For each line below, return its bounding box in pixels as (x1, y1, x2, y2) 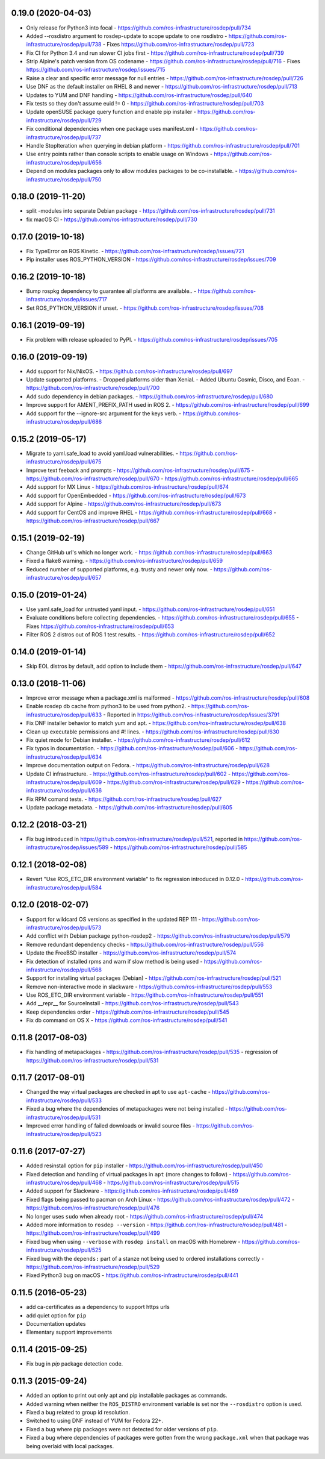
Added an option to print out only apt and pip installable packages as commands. (26, 1392, 227, 1399)
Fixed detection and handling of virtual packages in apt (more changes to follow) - (26, 1170, 232, 1178)
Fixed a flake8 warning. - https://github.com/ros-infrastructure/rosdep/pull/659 (26, 557, 223, 565)
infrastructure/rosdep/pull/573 (26, 924, 102, 931)
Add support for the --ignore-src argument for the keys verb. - (26, 410, 182, 417)
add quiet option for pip (26, 1311, 87, 1319)
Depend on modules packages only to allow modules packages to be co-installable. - (26, 168, 238, 175)
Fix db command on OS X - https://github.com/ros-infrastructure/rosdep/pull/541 (26, 1017, 227, 1024)
